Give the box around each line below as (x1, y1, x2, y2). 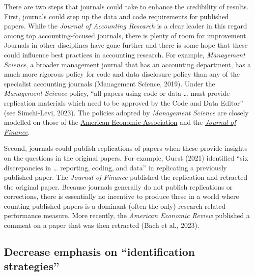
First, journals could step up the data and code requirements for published (4, 11, 229, 21)
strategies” (4, 258, 59, 274)
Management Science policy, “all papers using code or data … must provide (4, 88, 230, 98)
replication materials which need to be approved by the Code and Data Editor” (4, 97, 243, 108)
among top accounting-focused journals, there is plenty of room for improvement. (4, 30, 248, 40)
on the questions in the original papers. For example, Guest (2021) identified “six (4, 152, 249, 163)
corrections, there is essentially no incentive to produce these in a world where (4, 191, 239, 201)
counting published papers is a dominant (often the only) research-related (4, 200, 226, 211)
